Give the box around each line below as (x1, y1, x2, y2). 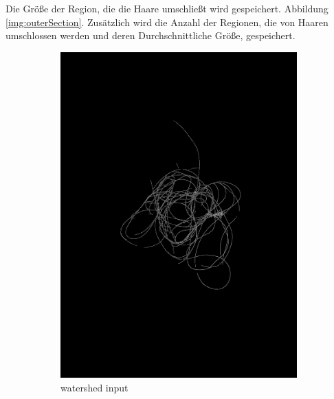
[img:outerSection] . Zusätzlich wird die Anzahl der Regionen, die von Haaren (5, 14, 329, 29)
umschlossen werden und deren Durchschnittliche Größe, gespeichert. (5, 28, 296, 43)
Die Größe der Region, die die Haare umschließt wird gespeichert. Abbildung (5, 1, 329, 15)
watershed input (60, 380, 129, 394)
